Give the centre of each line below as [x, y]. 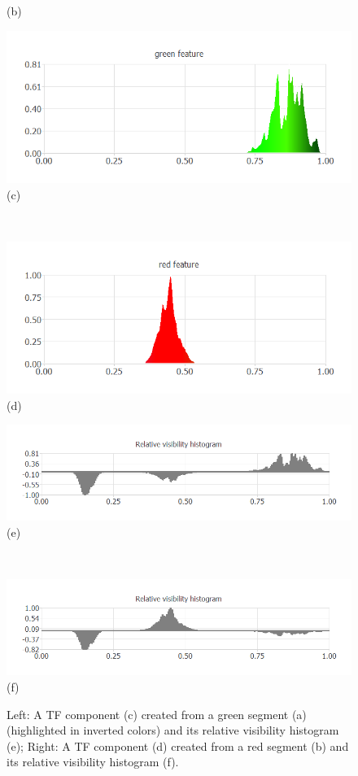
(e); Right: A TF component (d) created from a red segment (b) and [178, 745]
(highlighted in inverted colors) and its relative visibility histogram [173, 730]
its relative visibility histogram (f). [93, 762]
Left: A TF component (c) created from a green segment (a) [157, 714]
